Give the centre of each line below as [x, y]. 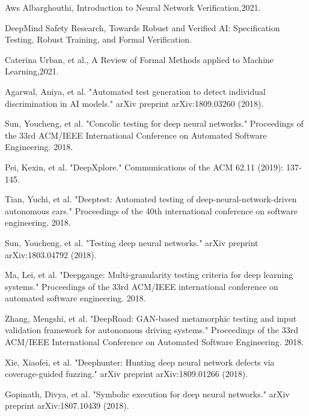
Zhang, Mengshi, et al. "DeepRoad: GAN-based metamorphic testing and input [151, 318]
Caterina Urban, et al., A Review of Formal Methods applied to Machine [139, 59]
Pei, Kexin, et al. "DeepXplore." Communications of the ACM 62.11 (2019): [144, 167]
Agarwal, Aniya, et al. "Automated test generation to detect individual [135, 91]
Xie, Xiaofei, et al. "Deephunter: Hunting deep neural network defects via [140, 362]
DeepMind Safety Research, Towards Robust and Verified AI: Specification [142, 27]
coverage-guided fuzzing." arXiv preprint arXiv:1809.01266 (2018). [127, 374]
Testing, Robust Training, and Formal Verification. [99, 39]
